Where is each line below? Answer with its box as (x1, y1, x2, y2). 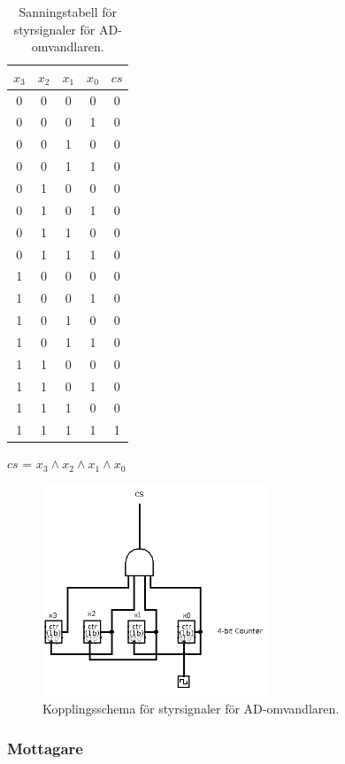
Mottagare (7, 737, 83, 759)
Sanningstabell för (19, 3, 118, 20)
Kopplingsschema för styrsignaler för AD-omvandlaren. (42, 699, 340, 718)
